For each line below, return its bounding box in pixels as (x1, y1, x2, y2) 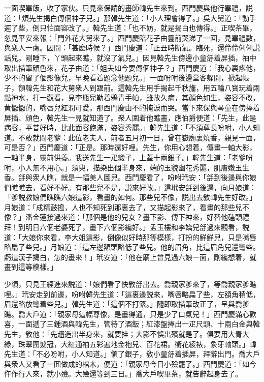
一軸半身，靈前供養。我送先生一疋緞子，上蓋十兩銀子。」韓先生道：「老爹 (4, 152, 246, 162)
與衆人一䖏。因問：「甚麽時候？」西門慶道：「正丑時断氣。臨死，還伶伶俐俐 (4, 42, 253, 53)
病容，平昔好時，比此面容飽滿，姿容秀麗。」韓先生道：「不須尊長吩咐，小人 (4, 122, 253, 133)
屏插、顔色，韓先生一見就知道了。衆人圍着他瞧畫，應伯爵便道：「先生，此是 (4, 112, 256, 123)
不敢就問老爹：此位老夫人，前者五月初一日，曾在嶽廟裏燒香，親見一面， (18, 132, 260, 142)
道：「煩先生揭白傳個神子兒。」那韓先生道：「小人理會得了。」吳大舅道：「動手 (4, 12, 256, 23)
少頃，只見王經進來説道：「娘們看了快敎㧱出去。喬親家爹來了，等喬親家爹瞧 (4, 279, 256, 289)
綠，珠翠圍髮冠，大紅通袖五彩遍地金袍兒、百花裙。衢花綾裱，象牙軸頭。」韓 (4, 338, 256, 349)
